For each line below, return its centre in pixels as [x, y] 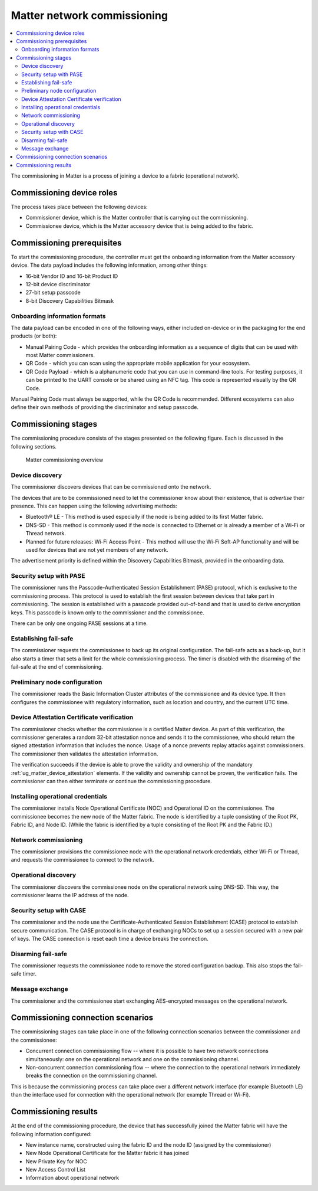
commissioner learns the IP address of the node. [70, 895]
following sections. [34, 446]
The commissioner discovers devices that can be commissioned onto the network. [111, 487]
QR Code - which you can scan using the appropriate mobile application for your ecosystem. [138, 364]
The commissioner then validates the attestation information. [85, 754]
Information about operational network [72, 1178]
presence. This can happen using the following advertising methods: [94, 506]
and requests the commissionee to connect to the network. [82, 860]
